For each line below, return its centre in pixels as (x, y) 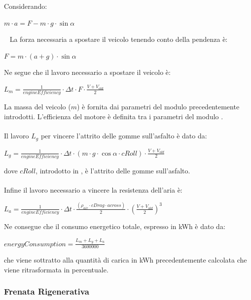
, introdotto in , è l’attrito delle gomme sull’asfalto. (113, 170)
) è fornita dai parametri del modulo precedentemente (158, 107)
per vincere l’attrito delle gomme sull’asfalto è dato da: (124, 136)
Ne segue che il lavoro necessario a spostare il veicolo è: (87, 72)
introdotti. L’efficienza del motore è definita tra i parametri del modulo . (114, 116)
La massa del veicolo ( (37, 107)
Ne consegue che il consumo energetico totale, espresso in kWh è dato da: (115, 226)
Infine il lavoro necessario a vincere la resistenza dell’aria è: (93, 190)
